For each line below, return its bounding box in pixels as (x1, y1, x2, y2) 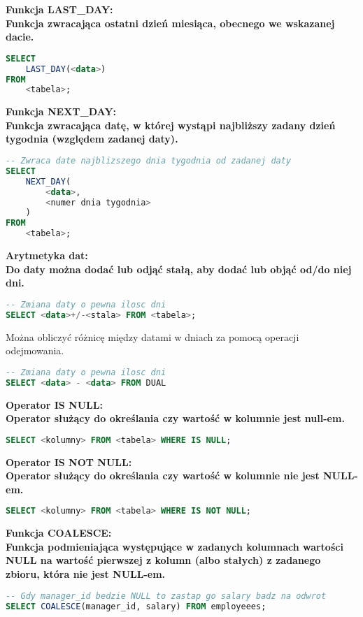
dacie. (6, 29, 34, 44)
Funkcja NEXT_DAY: (6, 104, 117, 119)
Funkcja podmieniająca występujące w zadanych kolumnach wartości (6, 539, 343, 553)
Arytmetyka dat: (6, 248, 88, 263)
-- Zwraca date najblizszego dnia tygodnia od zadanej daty (6, 156, 292, 166)
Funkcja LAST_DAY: (6, 2, 113, 16)
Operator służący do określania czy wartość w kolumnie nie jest (6, 468, 320, 483)
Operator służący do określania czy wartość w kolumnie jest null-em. (6, 411, 345, 426)
